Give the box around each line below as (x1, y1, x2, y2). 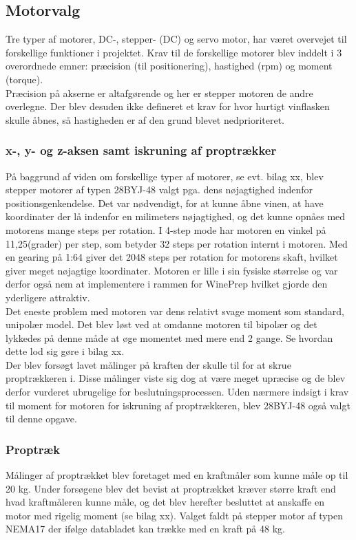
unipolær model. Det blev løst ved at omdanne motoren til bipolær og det (6, 317, 317, 332)
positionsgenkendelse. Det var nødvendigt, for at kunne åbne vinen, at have (6, 195, 324, 210)
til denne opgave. (6, 411, 77, 426)
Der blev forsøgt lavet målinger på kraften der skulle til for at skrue (6, 357, 291, 371)
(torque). (6, 72, 43, 86)
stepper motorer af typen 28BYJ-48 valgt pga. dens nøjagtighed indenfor (6, 182, 313, 197)
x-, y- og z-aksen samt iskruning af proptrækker (6, 142, 277, 159)
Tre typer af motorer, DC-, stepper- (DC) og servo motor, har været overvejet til (6, 32, 347, 46)
